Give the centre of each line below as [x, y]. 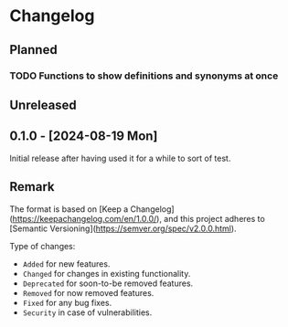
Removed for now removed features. [88, 292]
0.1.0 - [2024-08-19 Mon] [84, 137]
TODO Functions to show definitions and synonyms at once [144, 76]
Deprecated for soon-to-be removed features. [108, 283]
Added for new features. [66, 264]
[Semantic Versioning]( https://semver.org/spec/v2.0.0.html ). [123, 228]
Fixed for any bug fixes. [67, 302]
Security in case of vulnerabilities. [87, 312]
